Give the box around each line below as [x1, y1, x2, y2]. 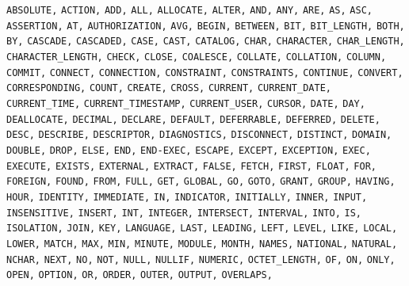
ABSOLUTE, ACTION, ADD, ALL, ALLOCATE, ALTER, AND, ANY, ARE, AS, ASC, [6, 5, 373, 16]
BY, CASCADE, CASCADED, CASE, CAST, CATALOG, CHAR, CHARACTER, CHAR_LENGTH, [6, 36, 405, 48]
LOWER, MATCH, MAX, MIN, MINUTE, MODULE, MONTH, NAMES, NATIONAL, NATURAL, [6, 238, 398, 250]
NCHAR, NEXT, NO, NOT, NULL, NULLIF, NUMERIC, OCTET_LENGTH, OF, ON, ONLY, [6, 254, 396, 265]
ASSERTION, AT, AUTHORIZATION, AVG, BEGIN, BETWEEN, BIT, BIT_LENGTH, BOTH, [6, 20, 405, 32]
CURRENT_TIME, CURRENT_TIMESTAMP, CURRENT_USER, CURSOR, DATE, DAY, [6, 97, 365, 109]
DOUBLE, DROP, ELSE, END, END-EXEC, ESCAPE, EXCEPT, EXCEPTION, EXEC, [6, 144, 371, 156]
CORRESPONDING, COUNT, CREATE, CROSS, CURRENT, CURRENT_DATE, [6, 82, 331, 94]
